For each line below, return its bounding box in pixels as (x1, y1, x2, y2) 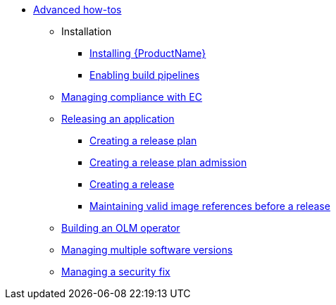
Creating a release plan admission (89, 156, 247, 168)
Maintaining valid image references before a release (89, 200, 330, 212)
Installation (61, 25, 112, 37)
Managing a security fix (61, 266, 170, 278)
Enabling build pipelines (89, 69, 200, 81)
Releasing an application (61, 113, 175, 125)
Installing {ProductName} (89, 47, 206, 59)
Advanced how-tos (33, 4, 122, 15)
